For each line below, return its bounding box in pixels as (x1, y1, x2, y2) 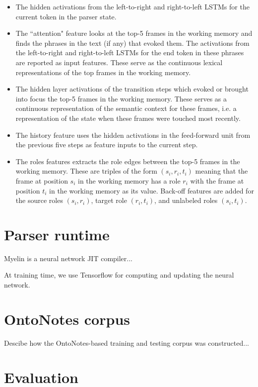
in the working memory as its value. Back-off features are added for (49, 185, 254, 195)
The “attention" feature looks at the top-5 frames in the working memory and (15, 28, 253, 38)
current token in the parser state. (15, 11, 117, 21)
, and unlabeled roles (154, 195, 218, 205)
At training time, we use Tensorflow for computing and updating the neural (4, 270, 234, 280)
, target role (91, 195, 127, 205)
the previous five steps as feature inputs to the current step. (15, 139, 198, 150)
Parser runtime (4, 224, 110, 244)
